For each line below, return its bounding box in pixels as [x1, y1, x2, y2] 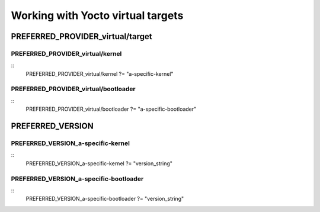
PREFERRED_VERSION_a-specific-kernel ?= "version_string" [25, 160, 173, 167]
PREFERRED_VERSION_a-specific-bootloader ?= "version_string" [25, 195, 184, 203]
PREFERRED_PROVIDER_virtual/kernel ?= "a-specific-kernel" [25, 70, 174, 77]
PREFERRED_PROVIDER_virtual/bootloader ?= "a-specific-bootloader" [25, 105, 197, 113]
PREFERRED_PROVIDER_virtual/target [11, 31, 152, 41]
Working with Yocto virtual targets [11, 9, 184, 22]
